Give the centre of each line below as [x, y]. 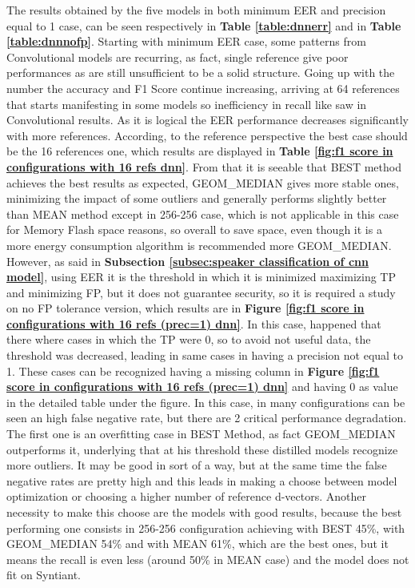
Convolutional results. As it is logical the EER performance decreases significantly [207, 120]
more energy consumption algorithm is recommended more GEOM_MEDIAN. [199, 245]
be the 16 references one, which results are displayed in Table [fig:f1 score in [200, 151]
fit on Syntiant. [44, 575]
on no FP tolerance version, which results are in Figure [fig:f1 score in [186, 308]
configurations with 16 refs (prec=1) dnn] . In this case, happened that [194, 323]
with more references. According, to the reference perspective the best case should [207, 135]
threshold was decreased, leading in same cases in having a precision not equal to [205, 355]
